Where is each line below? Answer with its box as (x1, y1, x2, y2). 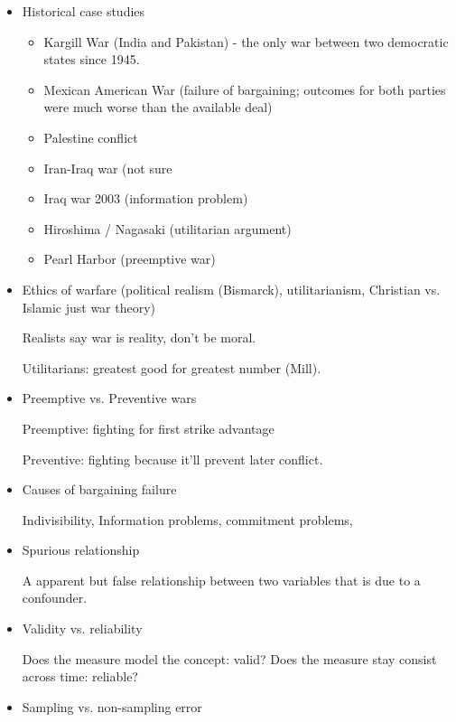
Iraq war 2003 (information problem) (43, 189, 248, 208)
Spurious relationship (22, 540, 140, 559)
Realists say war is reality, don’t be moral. (22, 328, 256, 347)
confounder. (22, 588, 88, 607)
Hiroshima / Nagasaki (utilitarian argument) (43, 219, 292, 238)
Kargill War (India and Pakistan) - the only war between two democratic (43, 32, 449, 51)
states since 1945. (43, 50, 140, 69)
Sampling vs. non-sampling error (22, 697, 202, 716)
